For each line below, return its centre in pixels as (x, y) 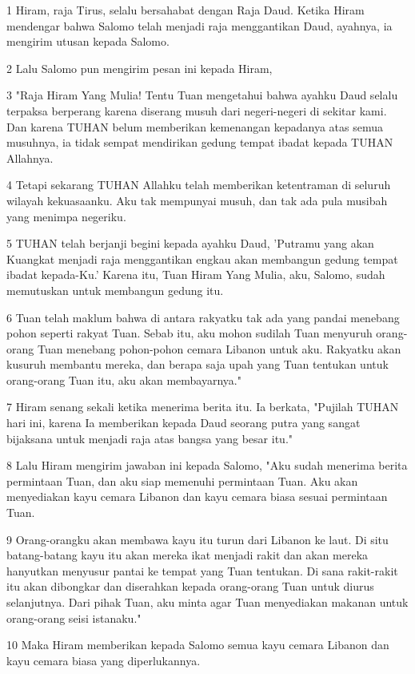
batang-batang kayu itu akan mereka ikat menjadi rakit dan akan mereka (188, 555)
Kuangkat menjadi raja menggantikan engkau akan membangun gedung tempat (202, 258)
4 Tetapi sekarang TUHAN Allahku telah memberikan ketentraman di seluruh (199, 185)
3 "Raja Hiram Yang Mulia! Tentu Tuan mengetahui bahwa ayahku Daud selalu (202, 95)
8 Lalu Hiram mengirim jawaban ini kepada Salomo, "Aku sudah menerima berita (207, 465)
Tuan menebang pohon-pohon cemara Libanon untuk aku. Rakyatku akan (219, 348)
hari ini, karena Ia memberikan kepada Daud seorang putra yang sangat (184, 423)
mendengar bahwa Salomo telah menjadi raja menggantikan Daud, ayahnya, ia (200, 25)
